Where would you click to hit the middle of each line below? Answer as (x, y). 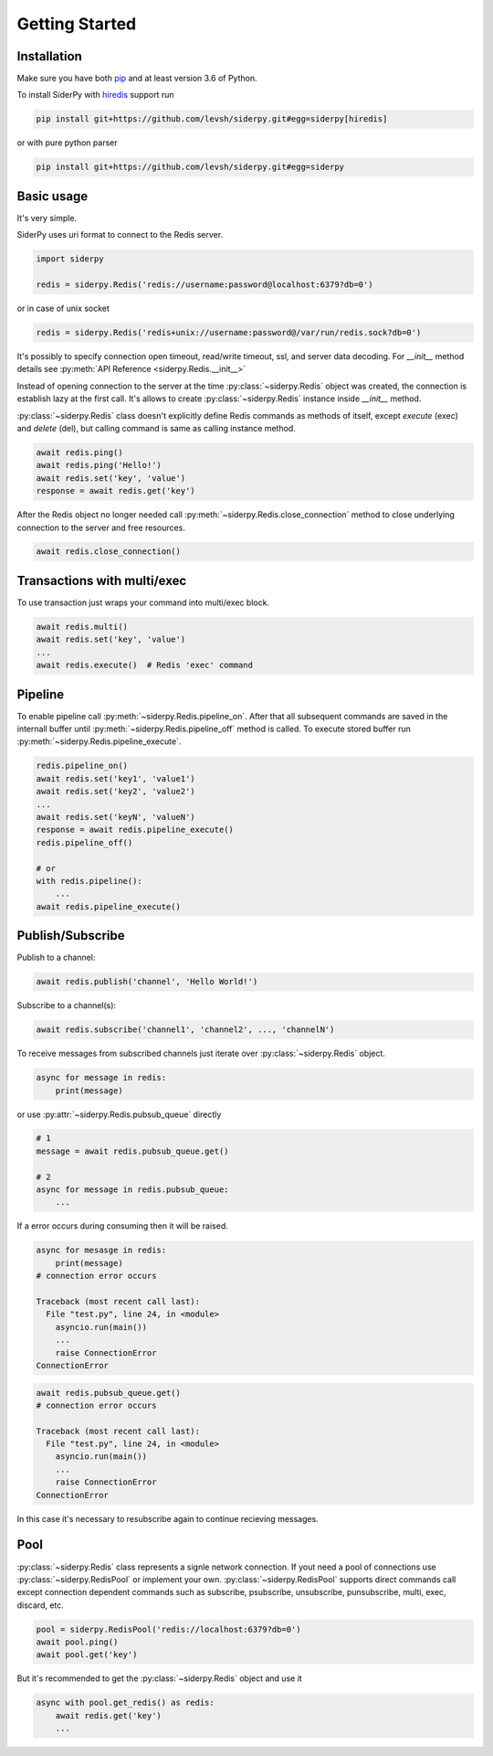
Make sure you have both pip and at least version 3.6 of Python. (137, 79)
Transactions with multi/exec (102, 580)
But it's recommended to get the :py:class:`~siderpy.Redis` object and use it (160, 1678)
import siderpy (70, 259)
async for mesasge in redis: (101, 1250)
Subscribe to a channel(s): (67, 1006)
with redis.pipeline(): (89, 881)
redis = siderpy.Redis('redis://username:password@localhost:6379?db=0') (205, 285)
